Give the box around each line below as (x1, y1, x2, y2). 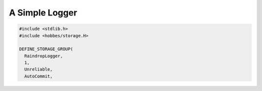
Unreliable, (24, 67, 53, 72)
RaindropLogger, (24, 53, 63, 59)
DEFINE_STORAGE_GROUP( (19, 46, 73, 52)
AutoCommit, (24, 73, 53, 79)
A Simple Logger (9, 7, 78, 18)
